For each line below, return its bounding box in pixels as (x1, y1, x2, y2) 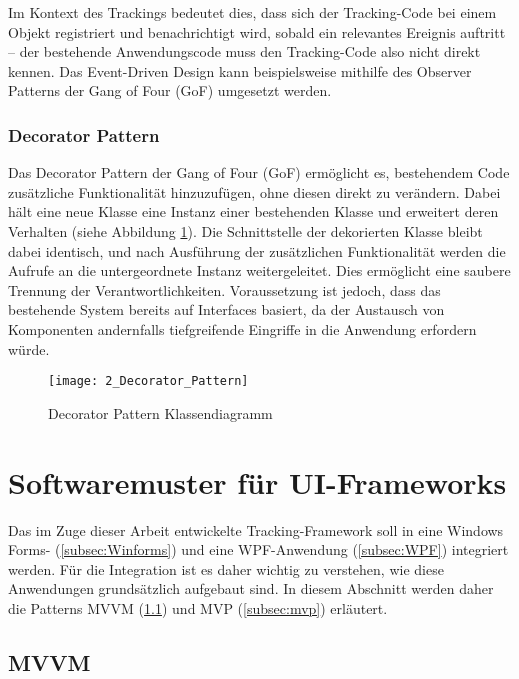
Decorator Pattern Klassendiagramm (48, 402, 273, 423)
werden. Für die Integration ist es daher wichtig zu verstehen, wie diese (8, 558, 444, 579)
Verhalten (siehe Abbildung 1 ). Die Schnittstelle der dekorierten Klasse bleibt (8, 220, 483, 241)
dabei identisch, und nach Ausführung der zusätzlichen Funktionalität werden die (8, 240, 506, 261)
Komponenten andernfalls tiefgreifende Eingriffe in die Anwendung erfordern (8, 318, 477, 339)
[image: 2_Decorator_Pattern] (48, 374, 249, 389)
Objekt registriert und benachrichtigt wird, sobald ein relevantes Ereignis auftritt (8, 21, 506, 42)
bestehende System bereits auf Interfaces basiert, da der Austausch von (8, 299, 445, 320)
